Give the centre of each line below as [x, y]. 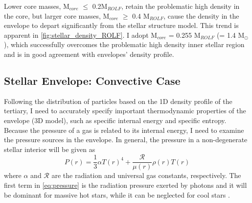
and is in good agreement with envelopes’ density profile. [89, 54]
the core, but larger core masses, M [57, 15]
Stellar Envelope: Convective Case [92, 80]
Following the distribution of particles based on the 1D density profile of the [118, 101]
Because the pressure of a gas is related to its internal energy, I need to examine [124, 130]
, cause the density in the [201, 15]
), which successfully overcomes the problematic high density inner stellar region [124, 44]
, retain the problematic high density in [181, 6]
